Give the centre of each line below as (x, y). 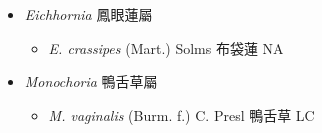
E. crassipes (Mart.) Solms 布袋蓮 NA (166, 47)
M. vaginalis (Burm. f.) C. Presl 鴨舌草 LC (181, 114)
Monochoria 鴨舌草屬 (91, 81)
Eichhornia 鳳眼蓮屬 (88, 14)
